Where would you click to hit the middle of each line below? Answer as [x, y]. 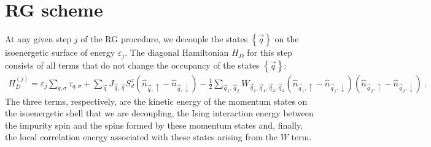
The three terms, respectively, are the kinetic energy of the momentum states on [156, 101]
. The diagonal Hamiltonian [177, 52]
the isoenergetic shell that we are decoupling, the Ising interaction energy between [159, 113]
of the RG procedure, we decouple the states [164, 39]
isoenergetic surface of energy [60, 52]
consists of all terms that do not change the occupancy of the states [132, 65]
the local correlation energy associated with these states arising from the [141, 137]
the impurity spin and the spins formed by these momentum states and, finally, [154, 125]
